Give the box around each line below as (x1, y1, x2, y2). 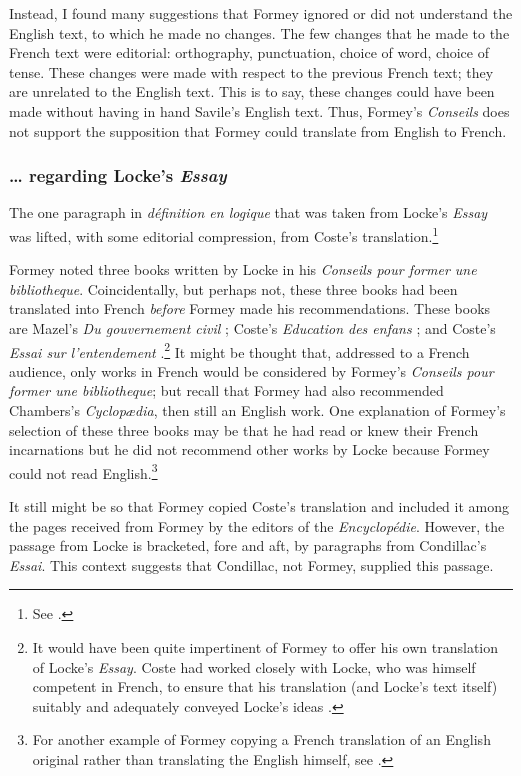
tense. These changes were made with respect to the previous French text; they (9, 61, 494, 82)
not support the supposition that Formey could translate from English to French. (9, 120, 507, 141)
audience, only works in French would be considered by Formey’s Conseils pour (9, 360, 494, 381)
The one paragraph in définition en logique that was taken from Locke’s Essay (9, 202, 488, 223)
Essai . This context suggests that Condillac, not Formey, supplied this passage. (9, 554, 494, 575)
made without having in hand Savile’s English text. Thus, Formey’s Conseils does (9, 100, 510, 121)
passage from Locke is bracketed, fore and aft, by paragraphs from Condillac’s (9, 535, 487, 556)
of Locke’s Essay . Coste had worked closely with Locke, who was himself (32, 656, 476, 677)
